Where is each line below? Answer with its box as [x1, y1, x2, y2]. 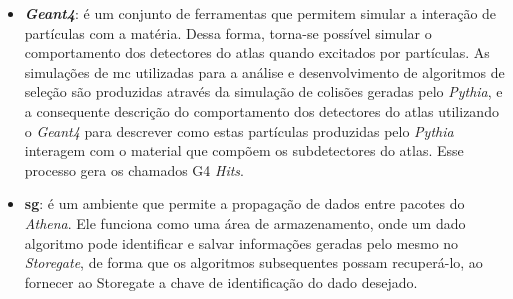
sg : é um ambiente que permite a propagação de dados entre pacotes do [24, 193, 465, 214]
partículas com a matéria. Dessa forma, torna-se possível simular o [24, 22, 432, 43]
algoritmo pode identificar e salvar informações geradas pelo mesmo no [24, 232, 459, 253]
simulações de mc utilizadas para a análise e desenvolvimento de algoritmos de [24, 61, 505, 82]
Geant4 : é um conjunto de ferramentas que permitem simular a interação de [24, 3, 497, 23]
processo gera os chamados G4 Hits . [24, 159, 244, 180]
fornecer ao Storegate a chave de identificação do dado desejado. [24, 271, 418, 292]
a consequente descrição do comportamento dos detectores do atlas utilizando [24, 100, 499, 121]
